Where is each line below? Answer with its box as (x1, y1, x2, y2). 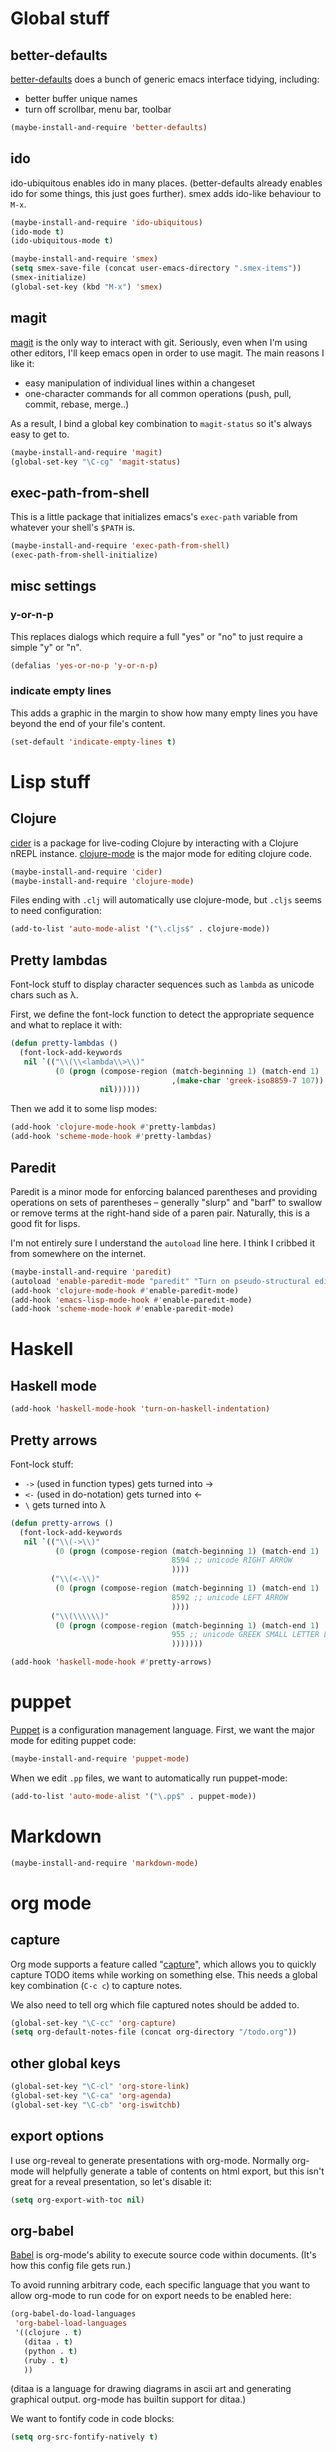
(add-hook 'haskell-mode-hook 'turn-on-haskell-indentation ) (10, 1404, 271, 1414)
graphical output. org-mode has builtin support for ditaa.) (10, 2393, 247, 2406)
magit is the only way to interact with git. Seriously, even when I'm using (10, 336, 308, 348)
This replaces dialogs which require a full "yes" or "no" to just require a (10, 630, 303, 642)
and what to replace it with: (10, 1019, 123, 1031)
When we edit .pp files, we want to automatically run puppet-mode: (10, 1772, 288, 1784)
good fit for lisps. (10, 1217, 81, 1229)
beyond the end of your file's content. (10, 717, 166, 729)
